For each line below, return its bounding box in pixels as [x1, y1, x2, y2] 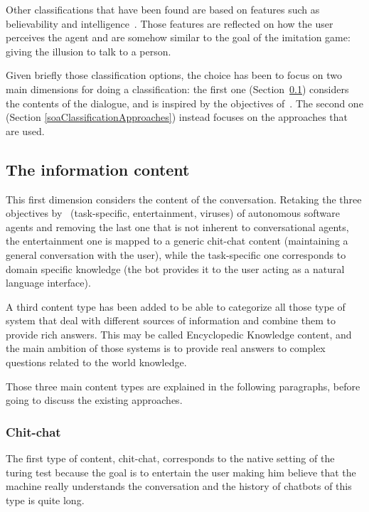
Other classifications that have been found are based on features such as [6, 2, 320, 16]
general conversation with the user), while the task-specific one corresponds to [6, 247, 346, 262]
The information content [6, 158, 190, 180]
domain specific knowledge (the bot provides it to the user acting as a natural [6, 261, 345, 276]
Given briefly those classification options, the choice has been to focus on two [6, 68, 343, 82]
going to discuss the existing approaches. [6, 393, 183, 407]
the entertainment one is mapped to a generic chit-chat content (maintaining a [6, 233, 348, 248]
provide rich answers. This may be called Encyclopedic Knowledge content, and [6, 326, 352, 341]
